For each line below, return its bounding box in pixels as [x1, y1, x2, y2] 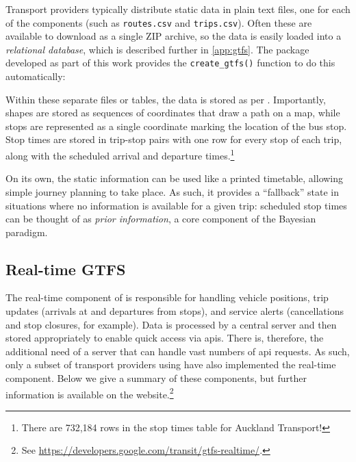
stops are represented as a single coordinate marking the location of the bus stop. [5, 118, 347, 133]
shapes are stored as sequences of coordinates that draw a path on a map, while [5, 105, 340, 120]
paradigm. [5, 224, 48, 239]
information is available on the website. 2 [5, 385, 174, 401]
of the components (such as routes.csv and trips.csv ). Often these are [5, 15, 312, 29]
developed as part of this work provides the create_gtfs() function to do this [5, 55, 335, 70]
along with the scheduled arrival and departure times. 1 [5, 146, 235, 162]
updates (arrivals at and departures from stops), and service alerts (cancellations [5, 304, 344, 318]
